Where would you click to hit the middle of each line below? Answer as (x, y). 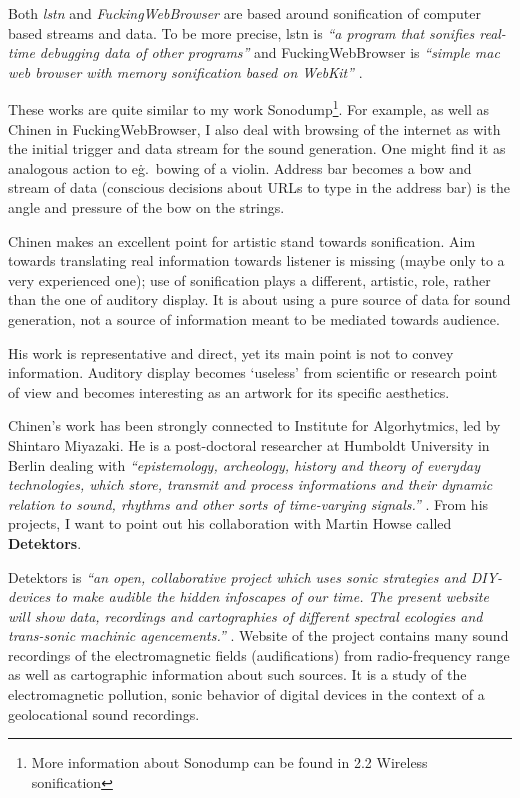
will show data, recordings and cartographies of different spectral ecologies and (245, 615)
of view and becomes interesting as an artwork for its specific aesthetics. (229, 391)
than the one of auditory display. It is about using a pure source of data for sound (259, 299)
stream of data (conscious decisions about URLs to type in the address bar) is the (259, 187)
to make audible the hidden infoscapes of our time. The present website (272, 596)
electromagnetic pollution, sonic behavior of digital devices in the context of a (246, 694)
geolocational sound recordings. (104, 713)
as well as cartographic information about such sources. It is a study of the (237, 674)
